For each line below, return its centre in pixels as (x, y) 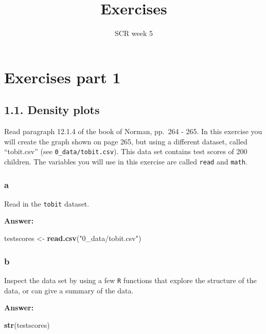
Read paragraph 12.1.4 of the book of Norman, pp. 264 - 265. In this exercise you (133, 131)
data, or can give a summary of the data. (69, 290)
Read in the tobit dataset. (47, 203)
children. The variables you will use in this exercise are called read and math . (126, 161)
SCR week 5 (134, 33)
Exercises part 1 (63, 77)
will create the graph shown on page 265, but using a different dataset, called (126, 141)
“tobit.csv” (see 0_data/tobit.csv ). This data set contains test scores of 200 (126, 151)
